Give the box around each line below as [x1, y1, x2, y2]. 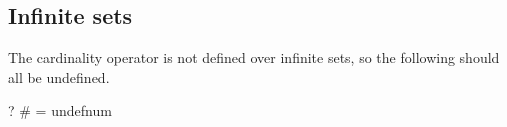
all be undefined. [8, 66, 110, 87]
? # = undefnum [8, 100, 112, 121]
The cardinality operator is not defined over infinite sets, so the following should [8, 47, 500, 68]
